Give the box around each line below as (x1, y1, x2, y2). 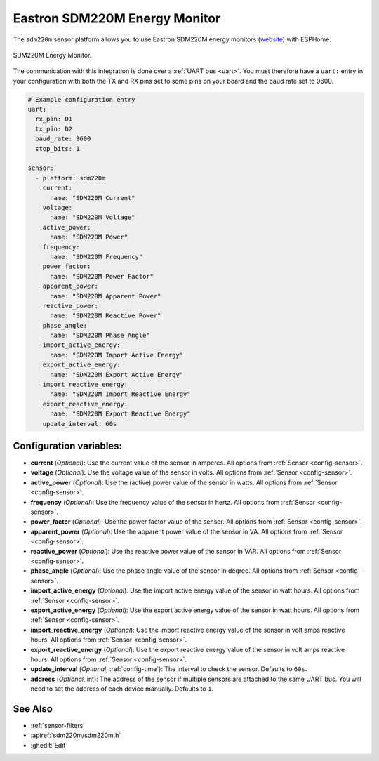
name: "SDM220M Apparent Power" (50, 292, 161, 300)
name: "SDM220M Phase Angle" (50, 331, 150, 340)
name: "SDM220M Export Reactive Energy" (50, 410, 191, 418)
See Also (13, 703, 53, 715)
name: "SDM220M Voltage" (50, 213, 136, 221)
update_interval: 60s (42, 420, 117, 428)
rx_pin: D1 (35, 115, 73, 123)
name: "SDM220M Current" (50, 194, 136, 201)
